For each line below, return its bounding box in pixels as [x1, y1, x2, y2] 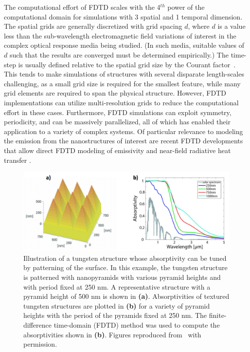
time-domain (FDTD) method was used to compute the [54, 319, 220, 330]
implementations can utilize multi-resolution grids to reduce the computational [4, 97, 239, 107]
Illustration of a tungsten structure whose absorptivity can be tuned [23, 253, 227, 263]
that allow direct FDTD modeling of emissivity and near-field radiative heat [4, 145, 231, 155]
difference [23, 319, 52, 330]
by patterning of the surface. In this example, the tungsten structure [23, 262, 228, 273]
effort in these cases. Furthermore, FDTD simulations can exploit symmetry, [4, 107, 232, 117]
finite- [209, 310, 227, 320]
